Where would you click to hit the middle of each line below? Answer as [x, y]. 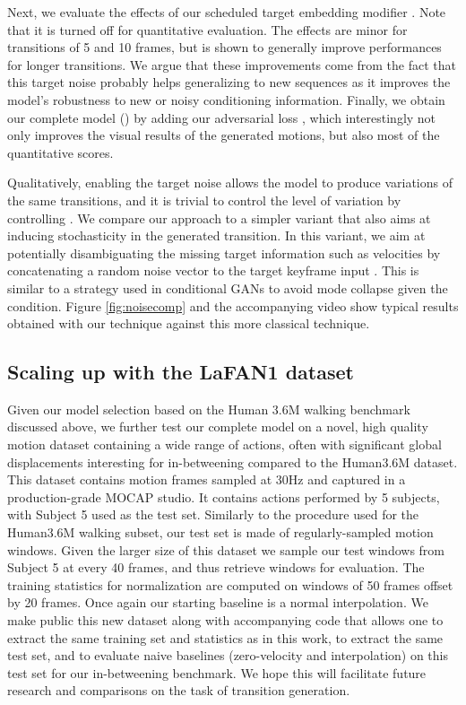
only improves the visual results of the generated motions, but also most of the [224, 135]
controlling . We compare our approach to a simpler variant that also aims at [219, 218]
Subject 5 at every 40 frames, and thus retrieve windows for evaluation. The [216, 567]
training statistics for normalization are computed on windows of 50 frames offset [230, 584]
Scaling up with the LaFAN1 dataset [181, 372]
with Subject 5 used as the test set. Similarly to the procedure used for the [213, 514]
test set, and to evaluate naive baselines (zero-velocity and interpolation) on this [228, 655]
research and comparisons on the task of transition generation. [179, 690]
